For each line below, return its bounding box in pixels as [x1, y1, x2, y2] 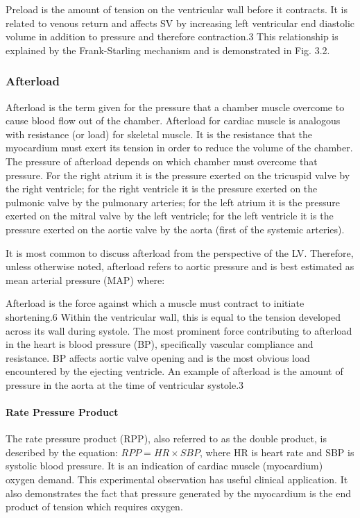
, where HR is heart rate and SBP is [199, 444, 354, 459]
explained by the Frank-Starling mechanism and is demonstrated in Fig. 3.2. [6, 42, 330, 57]
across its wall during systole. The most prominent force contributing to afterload [6, 323, 352, 337]
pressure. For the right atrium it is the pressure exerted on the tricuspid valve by [6, 167, 350, 182]
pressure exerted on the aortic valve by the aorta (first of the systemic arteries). [6, 222, 345, 236]
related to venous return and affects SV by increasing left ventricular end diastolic [6, 15, 354, 30]
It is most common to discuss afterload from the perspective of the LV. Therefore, [6, 245, 354, 260]
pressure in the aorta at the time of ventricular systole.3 [6, 377, 244, 392]
